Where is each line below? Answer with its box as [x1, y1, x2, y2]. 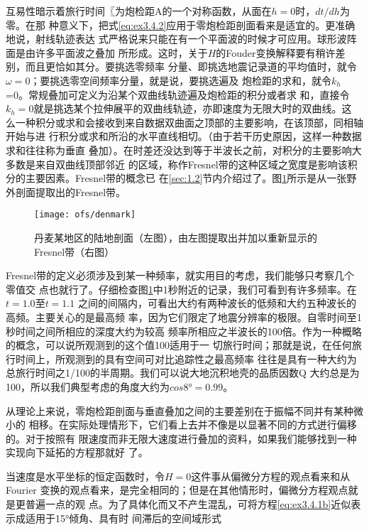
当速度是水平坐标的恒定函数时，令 [6, 468, 165, 483]
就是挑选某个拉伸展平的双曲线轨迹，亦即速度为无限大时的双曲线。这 [33, 101, 352, 116]
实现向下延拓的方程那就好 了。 [6, 445, 148, 460]
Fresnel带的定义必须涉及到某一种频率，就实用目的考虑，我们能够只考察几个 [6, 268, 355, 283]
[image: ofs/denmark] [34, 210, 136, 220]
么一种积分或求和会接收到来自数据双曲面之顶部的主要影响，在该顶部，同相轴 [6, 114, 363, 129]
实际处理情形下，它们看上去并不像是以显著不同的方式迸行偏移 [68, 417, 357, 432]
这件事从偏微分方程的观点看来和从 [191, 468, 351, 483]
